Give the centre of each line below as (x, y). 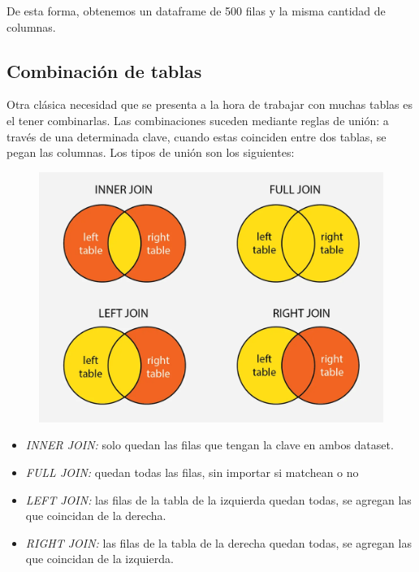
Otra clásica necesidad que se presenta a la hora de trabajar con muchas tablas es (210, 104)
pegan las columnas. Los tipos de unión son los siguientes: (151, 152)
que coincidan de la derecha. (96, 516)
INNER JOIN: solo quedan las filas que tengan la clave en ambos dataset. (209, 445)
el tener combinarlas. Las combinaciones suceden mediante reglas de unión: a (198, 120)
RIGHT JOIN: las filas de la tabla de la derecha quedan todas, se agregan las (218, 542)
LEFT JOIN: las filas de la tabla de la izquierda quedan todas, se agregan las (218, 499)
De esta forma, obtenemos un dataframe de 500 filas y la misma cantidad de (196, 11)
